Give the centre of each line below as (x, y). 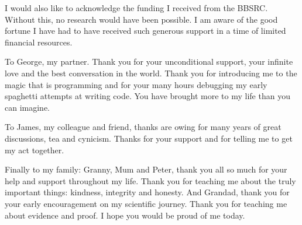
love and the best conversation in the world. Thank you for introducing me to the (151, 73)
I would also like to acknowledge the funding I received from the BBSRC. (136, 8)
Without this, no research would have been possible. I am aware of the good (141, 19)
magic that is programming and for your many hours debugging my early (136, 84)
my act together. (35, 150)
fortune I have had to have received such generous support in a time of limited (145, 31)
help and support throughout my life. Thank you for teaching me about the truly (150, 180)
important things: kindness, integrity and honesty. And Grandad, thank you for (147, 192)
